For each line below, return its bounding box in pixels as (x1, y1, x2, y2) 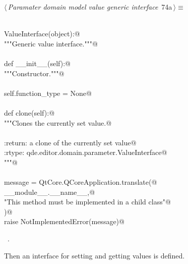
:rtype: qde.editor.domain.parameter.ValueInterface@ (4, 147, 167, 157)
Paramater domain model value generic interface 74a (8, 2, 172, 12)
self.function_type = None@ (4, 87, 92, 98)
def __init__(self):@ (4, 58, 71, 68)
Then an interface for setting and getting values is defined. (4, 250, 185, 260)
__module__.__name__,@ (4, 186, 95, 197)
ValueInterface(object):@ (4, 28, 80, 39)
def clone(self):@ (4, 107, 55, 118)
